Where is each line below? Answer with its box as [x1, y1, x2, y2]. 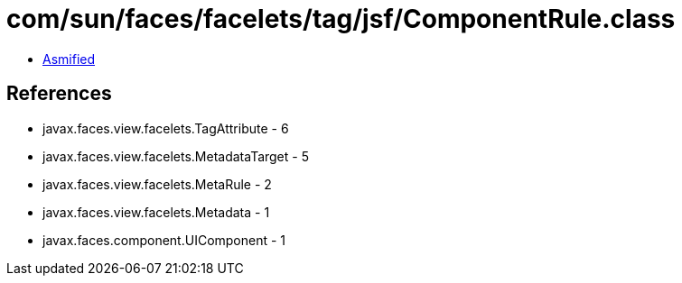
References [6, 82, 112, 105]
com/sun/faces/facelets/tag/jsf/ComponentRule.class [6, 4, 676, 34]
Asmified [42, 50, 96, 67]
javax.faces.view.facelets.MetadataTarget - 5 [42, 148, 309, 164]
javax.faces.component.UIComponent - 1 [42, 232, 286, 248]
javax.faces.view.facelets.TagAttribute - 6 [42, 120, 289, 136]
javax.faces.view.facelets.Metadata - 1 [42, 204, 270, 220]
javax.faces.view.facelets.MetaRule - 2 [42, 176, 272, 192]
